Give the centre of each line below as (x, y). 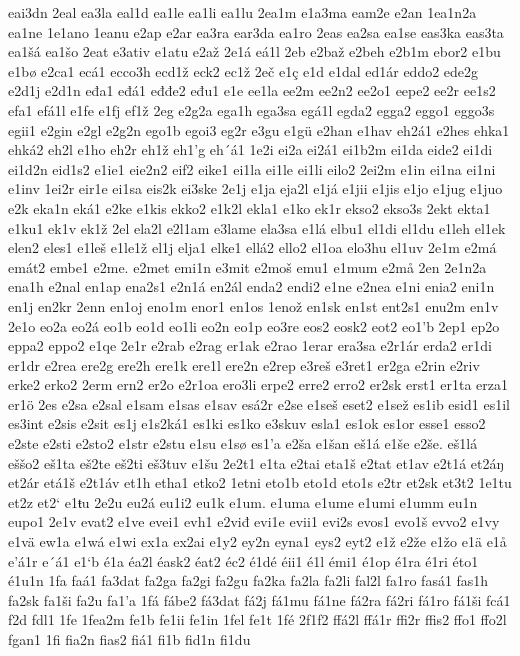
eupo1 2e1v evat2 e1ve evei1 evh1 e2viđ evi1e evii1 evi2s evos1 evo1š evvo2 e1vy (254, 521)
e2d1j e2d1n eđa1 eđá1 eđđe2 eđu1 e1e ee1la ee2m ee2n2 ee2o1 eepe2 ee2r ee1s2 (252, 90)
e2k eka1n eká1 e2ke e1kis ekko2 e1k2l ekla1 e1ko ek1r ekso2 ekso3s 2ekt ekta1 (249, 207)
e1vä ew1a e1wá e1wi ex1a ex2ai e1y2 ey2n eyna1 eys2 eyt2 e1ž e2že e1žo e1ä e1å (257, 541)
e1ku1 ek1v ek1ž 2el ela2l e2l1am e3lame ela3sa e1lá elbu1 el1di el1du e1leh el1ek (257, 227)
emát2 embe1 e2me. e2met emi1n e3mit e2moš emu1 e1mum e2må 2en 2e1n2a (247, 266)
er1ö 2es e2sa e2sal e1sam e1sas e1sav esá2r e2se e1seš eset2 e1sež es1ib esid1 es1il (259, 403)
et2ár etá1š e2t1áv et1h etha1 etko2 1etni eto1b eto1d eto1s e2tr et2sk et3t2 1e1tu (260, 482)
